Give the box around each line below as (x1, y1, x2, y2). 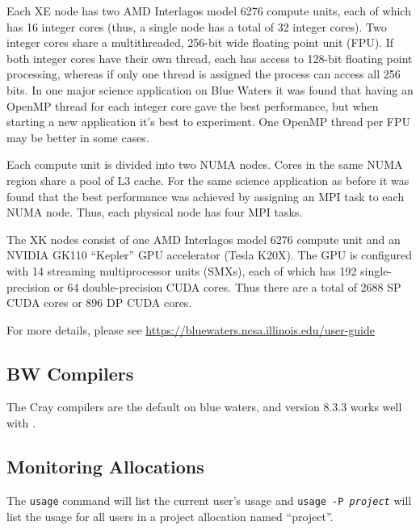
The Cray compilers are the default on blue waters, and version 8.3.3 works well (6, 398, 402, 415)
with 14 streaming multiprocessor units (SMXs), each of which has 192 (6, 262, 357, 279)
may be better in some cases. (6, 128, 149, 145)
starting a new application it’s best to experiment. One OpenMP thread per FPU (6, 113, 410, 130)
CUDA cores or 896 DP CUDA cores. (6, 294, 192, 311)
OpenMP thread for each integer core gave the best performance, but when (6, 97, 379, 114)
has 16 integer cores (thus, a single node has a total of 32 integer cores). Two (6, 18, 387, 35)
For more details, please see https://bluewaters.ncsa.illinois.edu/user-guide (6, 321, 375, 338)
